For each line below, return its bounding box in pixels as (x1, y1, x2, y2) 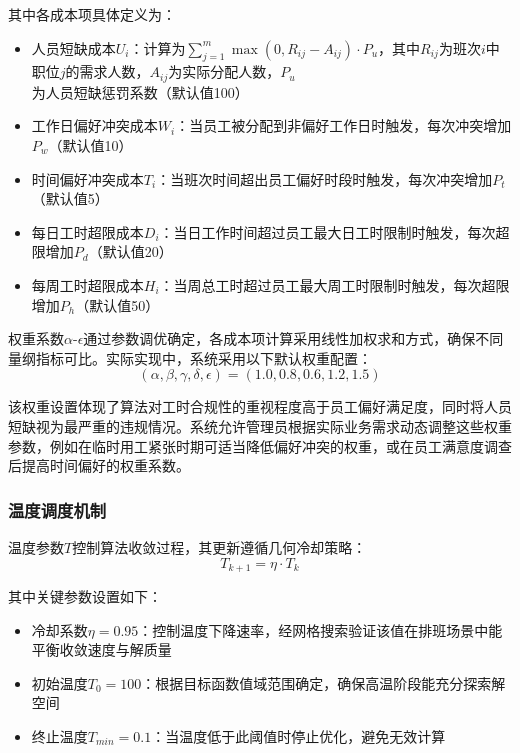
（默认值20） (88, 241, 173, 262)
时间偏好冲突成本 (31, 168, 144, 189)
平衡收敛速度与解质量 (31, 639, 172, 660)
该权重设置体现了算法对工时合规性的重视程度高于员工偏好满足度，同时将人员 (8, 396, 512, 417)
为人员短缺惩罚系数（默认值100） (31, 81, 249, 102)
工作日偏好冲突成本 (31, 115, 158, 136)
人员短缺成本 (31, 37, 116, 58)
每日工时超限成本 (31, 221, 144, 242)
